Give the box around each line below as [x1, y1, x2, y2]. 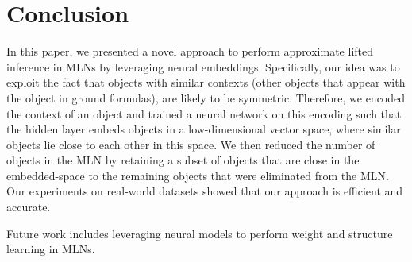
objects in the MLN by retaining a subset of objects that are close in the [6, 152, 360, 168]
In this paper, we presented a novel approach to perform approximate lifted [6, 43, 374, 60]
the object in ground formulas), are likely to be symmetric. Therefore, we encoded [6, 89, 406, 106]
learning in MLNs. [6, 241, 95, 257]
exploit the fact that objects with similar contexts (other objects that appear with [6, 74, 406, 91]
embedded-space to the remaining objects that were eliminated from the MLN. [6, 167, 389, 183]
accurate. [6, 198, 51, 215]
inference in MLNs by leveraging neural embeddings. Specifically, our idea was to [6, 58, 400, 75]
